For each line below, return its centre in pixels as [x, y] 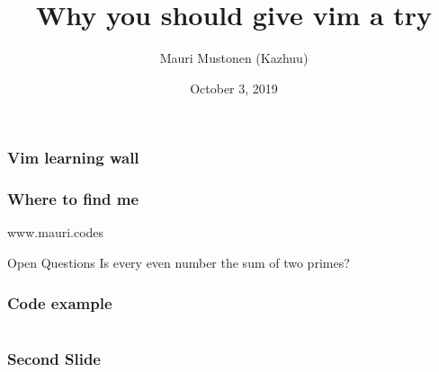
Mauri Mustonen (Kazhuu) [234, 58]
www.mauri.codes [56, 232]
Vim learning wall [73, 158]
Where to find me [73, 199]
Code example [60, 302]
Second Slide [54, 358]
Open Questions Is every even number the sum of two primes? [179, 263]
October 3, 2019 [234, 88]
